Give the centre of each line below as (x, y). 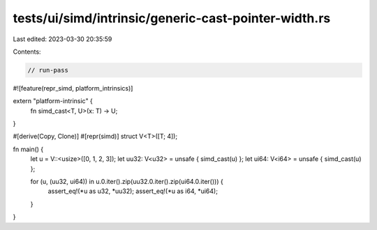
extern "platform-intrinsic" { (53, 101)
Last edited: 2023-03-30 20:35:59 (62, 39)
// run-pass (48, 70)
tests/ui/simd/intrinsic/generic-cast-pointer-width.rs (172, 18)
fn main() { (28, 149)
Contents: (27, 52)
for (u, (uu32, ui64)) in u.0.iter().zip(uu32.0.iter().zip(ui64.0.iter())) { (127, 182)
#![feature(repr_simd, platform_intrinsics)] (73, 88)
